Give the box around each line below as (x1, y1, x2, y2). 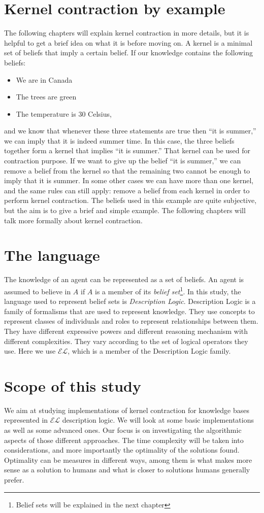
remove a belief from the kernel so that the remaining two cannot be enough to (4, 165, 250, 176)
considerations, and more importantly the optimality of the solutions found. (4, 444, 240, 455)
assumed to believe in (4, 286, 71, 296)
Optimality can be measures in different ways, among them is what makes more (4, 454, 252, 465)
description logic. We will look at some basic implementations (62, 415, 254, 425)
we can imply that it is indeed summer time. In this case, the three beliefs (4, 135, 235, 146)
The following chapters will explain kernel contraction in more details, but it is (4, 27, 249, 38)
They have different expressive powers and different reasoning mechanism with (4, 325, 248, 336)
